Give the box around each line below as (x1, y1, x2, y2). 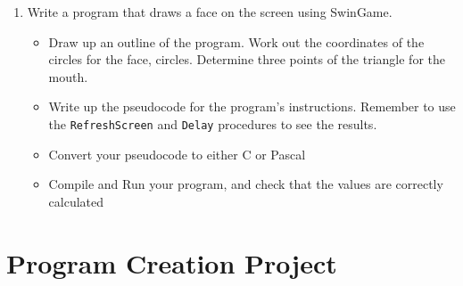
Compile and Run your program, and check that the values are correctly (48, 175, 443, 193)
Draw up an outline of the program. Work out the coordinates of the (48, 32, 425, 51)
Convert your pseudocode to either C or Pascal (48, 144, 306, 163)
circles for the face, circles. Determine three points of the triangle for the (48, 50, 445, 69)
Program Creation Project (6, 244, 337, 281)
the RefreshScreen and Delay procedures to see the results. (48, 114, 377, 133)
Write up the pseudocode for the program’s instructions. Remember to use (48, 97, 456, 116)
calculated (48, 192, 104, 210)
